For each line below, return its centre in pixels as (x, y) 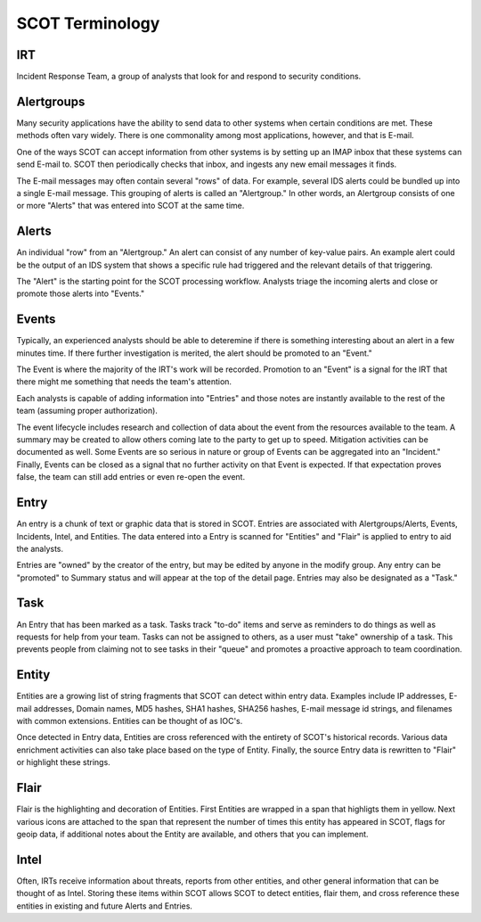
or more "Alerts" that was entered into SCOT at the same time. (130, 206)
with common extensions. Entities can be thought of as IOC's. (130, 721)
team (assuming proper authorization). (87, 411)
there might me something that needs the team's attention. (124, 382)
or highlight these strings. (63, 762)
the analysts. (40, 548)
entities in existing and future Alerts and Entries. (105, 906)
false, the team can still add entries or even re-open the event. (130, 477)
